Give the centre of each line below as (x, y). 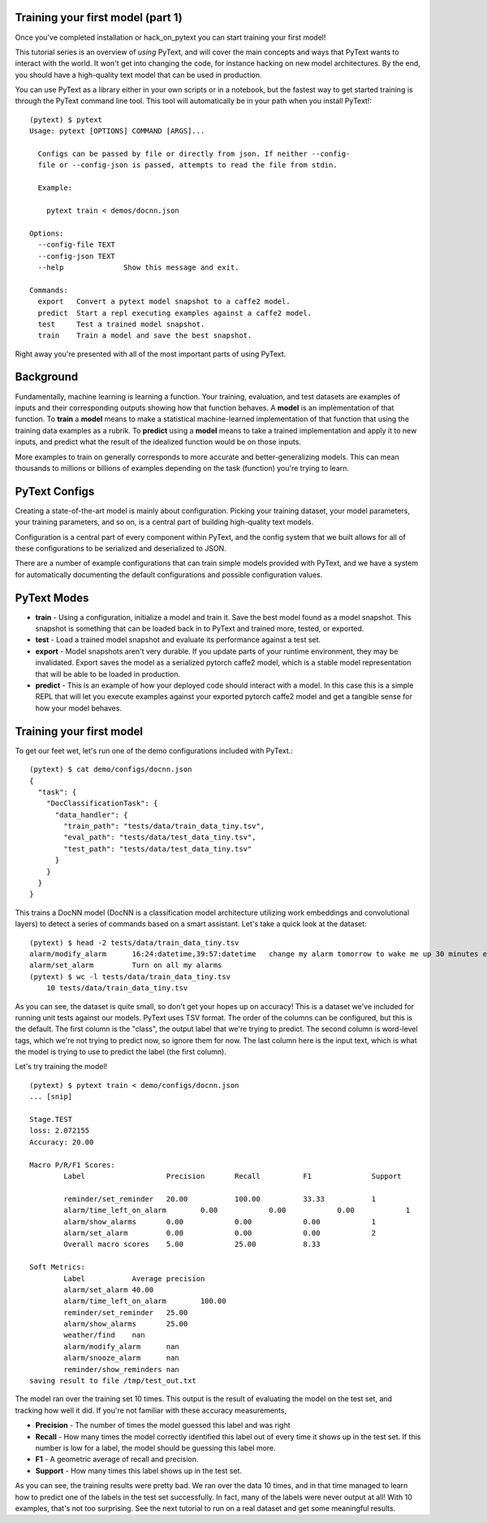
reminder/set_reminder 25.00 (126, 1312)
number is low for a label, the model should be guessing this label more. (155, 1447)
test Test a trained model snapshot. (121, 324)
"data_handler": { (91, 815)
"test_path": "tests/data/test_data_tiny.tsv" (158, 849)
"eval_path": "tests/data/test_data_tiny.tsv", (160, 837)
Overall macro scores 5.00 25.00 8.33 (192, 1245)
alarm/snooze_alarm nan (122, 1358)
